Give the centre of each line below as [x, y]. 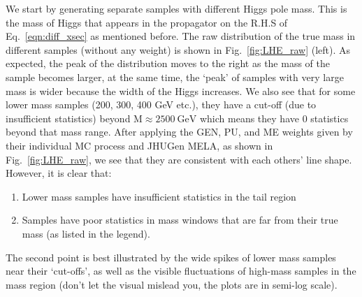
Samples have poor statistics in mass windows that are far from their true [180, 220]
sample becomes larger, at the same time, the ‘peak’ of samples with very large [175, 77]
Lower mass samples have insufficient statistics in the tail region [159, 196]
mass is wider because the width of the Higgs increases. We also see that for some [181, 90]
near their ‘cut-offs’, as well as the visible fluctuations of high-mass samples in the [181, 271]
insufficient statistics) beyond [68, 118]
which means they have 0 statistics [274, 118]
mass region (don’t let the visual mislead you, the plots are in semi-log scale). [172, 284]
